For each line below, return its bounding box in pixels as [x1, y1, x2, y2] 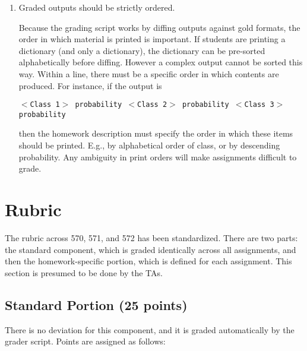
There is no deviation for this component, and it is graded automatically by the [5, 323, 295, 336]
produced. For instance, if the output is [18, 79, 162, 91]
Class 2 [137, 100, 167, 109]
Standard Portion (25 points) [5, 295, 188, 314]
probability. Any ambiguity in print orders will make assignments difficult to [18, 150, 297, 163]
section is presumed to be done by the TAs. [5, 266, 163, 279]
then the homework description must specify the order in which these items [18, 127, 293, 140]
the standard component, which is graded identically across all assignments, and [5, 243, 296, 255]
